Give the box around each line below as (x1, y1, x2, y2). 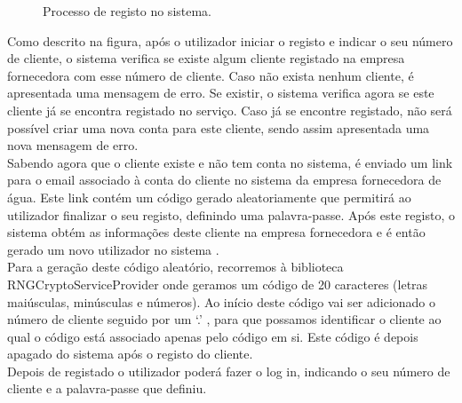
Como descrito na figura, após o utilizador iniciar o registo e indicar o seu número (7, 31, 453, 50)
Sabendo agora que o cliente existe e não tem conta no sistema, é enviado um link (7, 153, 453, 171)
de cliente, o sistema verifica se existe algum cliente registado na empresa (7, 49, 405, 67)
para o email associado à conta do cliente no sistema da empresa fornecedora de (7, 170, 442, 189)
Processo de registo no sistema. (43, 2, 212, 20)
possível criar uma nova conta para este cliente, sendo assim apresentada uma (7, 118, 430, 137)
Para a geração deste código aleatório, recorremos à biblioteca (7, 257, 344, 276)
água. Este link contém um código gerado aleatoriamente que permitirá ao (7, 187, 411, 206)
